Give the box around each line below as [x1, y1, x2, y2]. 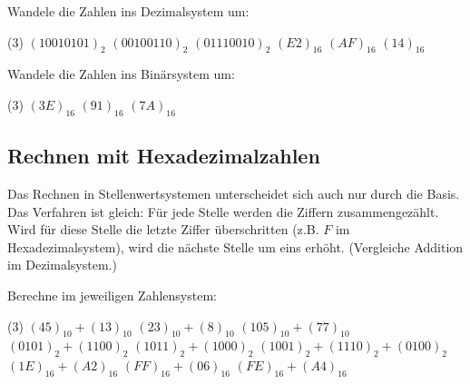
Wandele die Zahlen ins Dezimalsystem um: [7, 2, 250, 20]
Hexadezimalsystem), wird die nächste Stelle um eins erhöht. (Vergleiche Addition [7, 237, 464, 256]
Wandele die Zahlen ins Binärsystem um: [7, 64, 235, 84]
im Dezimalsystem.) [7, 255, 117, 274]
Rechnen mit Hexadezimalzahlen [7, 142, 320, 170]
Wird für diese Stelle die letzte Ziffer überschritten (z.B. [7, 220, 319, 239]
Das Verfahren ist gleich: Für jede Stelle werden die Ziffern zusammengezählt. [7, 202, 439, 221]
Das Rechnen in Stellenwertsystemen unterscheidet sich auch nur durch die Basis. [7, 183, 460, 202]
